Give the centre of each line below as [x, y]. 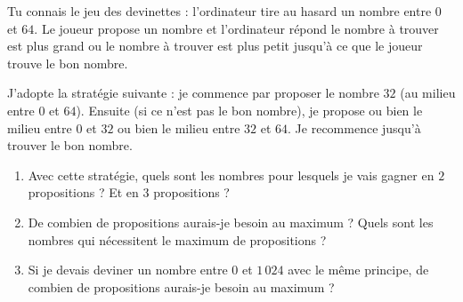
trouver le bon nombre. [70, 145]
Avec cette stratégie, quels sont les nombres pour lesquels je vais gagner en [231, 175]
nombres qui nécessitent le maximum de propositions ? [177, 239]
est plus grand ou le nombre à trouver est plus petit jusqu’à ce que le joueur [215, 46]
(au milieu [428, 93]
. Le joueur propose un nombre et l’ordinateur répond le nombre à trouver [236, 28]
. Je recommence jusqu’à [354, 127]
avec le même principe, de [358, 270]
